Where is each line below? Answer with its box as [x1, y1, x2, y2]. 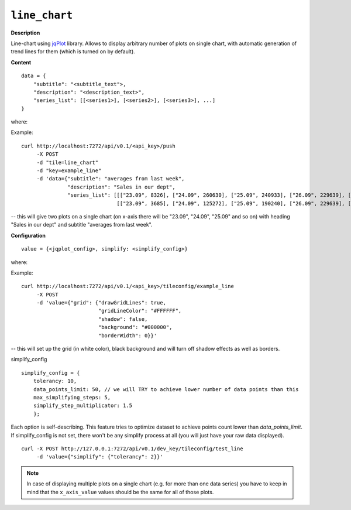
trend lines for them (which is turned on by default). [11, 48, 136, 55]
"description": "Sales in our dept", [67, 183, 175, 190]
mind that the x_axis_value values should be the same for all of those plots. [26, 488, 214, 495]
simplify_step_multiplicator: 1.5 [33, 402, 133, 409]
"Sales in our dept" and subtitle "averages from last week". [11, 221, 153, 228]
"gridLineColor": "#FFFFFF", [98, 307, 182, 314]
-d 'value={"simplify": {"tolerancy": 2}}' [36, 454, 163, 460]
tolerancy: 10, [33, 378, 77, 385]
